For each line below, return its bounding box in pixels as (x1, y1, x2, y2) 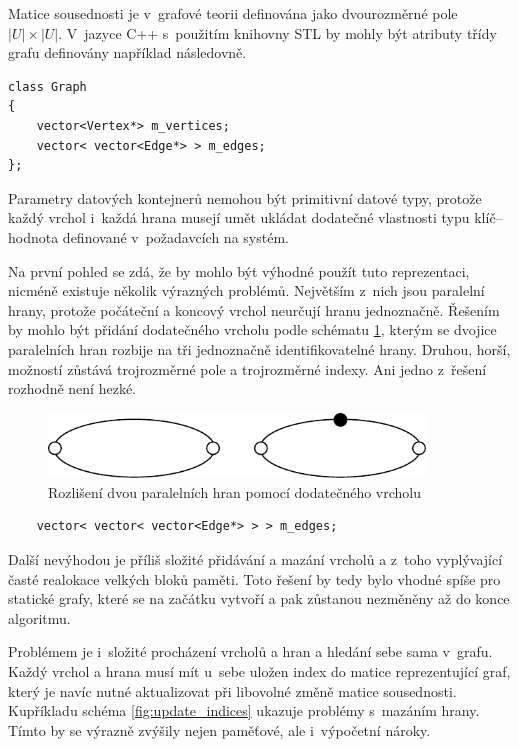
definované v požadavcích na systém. (62, 226, 289, 247)
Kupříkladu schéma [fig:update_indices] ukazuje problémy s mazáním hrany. (8, 700, 480, 721)
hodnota (8, 226, 59, 247)
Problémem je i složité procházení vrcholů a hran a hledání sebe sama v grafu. (8, 641, 493, 662)
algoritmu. (8, 607, 71, 628)
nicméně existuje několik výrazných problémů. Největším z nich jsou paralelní (8, 280, 485, 301)
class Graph (8, 79, 87, 94)
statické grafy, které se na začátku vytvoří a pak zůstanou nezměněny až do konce (8, 588, 510, 609)
